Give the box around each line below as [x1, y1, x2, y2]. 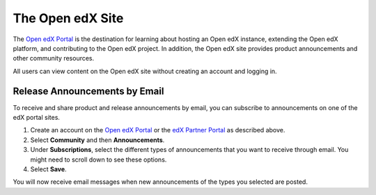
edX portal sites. [13, 114, 61, 122]
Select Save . [30, 164, 67, 173]
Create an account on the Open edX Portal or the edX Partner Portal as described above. [30, 126, 285, 134]
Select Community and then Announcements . [30, 136, 165, 144]
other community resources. [13, 54, 95, 63]
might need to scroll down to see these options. [30, 155, 167, 164]
